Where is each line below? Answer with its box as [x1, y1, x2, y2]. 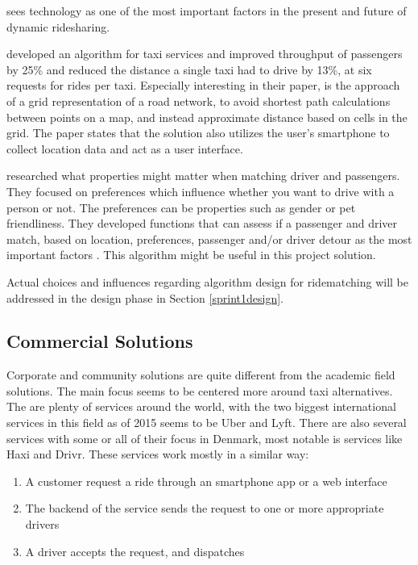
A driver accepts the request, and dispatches [25, 542, 245, 559]
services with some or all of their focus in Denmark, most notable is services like [6, 429, 403, 446]
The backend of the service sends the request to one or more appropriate [25, 500, 384, 517]
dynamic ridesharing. [6, 18, 110, 35]
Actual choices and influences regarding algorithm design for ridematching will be [6, 273, 408, 290]
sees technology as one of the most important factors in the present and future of [6, 2, 407, 19]
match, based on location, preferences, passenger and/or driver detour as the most [6, 230, 412, 247]
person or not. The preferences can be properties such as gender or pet [6, 199, 356, 216]
